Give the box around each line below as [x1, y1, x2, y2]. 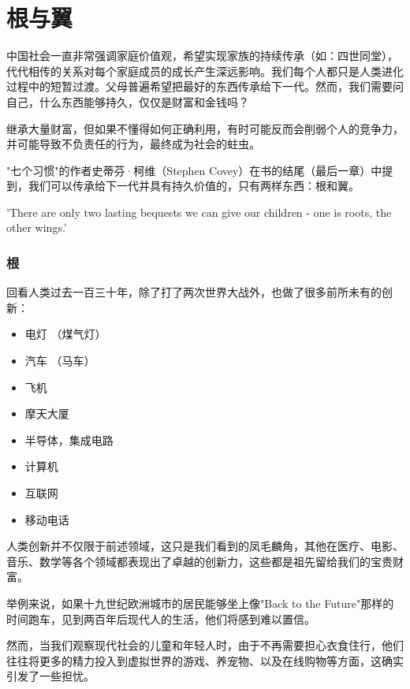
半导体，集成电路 [24, 431, 114, 448]
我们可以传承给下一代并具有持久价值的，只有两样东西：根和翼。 [28, 177, 360, 194]
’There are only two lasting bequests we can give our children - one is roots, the [6, 203, 392, 220]
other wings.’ [6, 219, 67, 236]
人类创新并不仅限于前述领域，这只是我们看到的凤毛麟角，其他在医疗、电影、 [6, 538, 404, 554]
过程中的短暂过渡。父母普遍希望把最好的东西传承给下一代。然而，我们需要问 [6, 78, 404, 95]
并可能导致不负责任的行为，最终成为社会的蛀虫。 [6, 136, 260, 152]
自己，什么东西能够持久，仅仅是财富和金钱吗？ [6, 93, 249, 110]
